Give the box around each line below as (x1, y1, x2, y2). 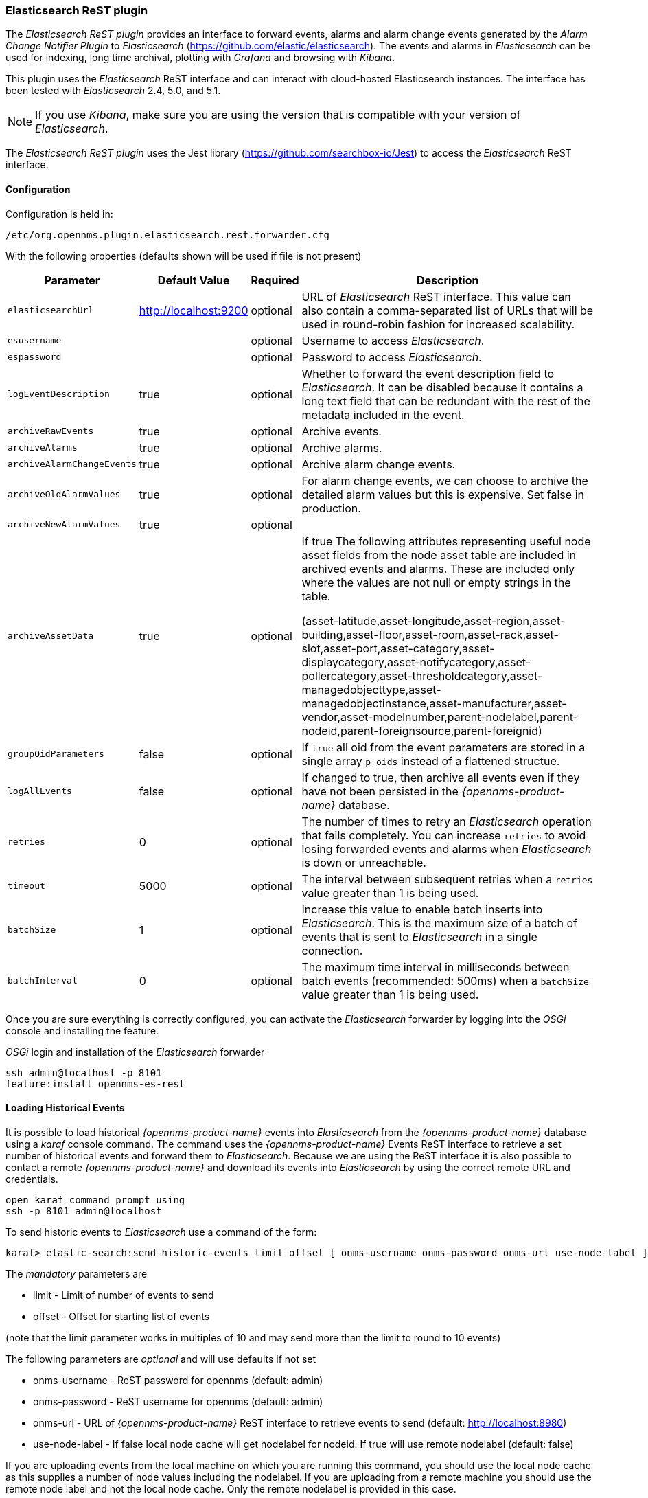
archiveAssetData (8, 631, 94, 642)
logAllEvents (8, 786, 72, 797)
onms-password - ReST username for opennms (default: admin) (33, 1395, 323, 1407)
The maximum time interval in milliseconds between (301, 960, 570, 974)
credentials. (5, 1172, 58, 1185)
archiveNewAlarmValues (8, 519, 121, 530)
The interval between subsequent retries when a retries (301, 872, 593, 886)
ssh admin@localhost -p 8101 (5, 1067, 162, 1078)
